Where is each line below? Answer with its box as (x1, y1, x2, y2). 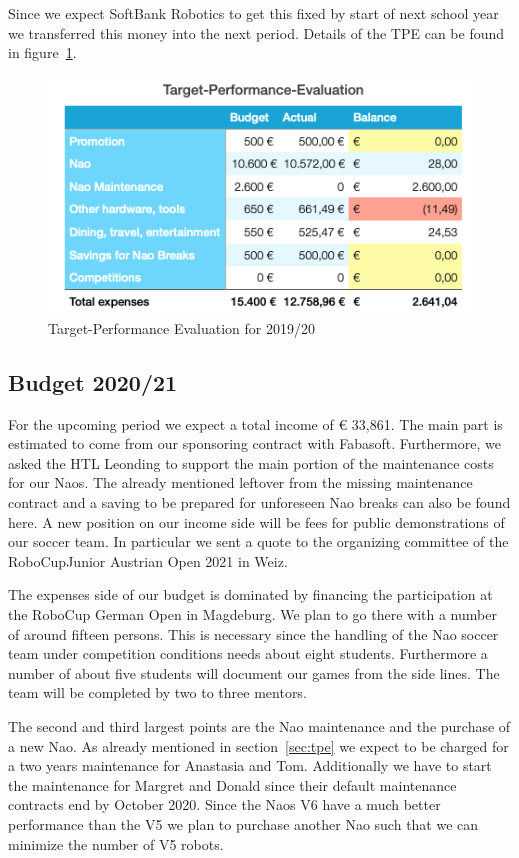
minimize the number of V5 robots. (8, 833, 224, 854)
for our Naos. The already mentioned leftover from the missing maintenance (8, 472, 473, 493)
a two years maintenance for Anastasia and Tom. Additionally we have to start (8, 755, 492, 776)
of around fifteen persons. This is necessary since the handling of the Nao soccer (8, 623, 499, 644)
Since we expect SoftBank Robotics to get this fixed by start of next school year (8, 3, 499, 23)
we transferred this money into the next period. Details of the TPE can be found (8, 22, 505, 43)
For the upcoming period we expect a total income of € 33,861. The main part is (8, 413, 503, 434)
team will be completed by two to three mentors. (8, 682, 307, 703)
